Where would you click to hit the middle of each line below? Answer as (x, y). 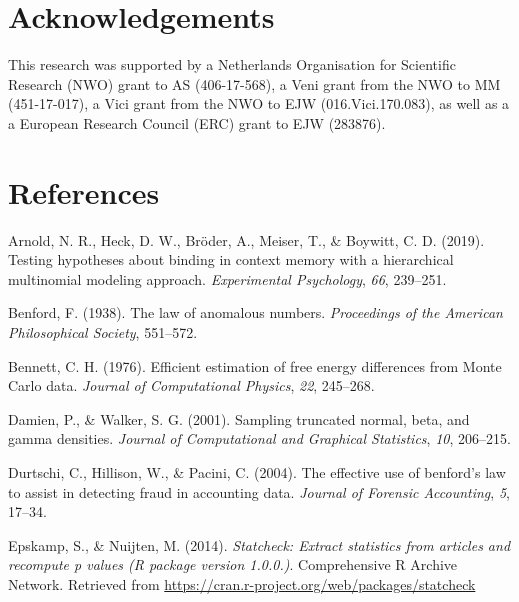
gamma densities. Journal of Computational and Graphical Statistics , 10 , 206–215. (259, 438)
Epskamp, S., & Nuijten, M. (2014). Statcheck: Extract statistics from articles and (259, 544)
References (84, 191)
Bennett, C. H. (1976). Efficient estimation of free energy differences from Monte (255, 365)
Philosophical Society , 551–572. (103, 332)
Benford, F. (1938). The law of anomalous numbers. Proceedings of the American (255, 312)
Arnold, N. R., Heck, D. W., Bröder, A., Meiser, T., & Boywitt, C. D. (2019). (246, 239)
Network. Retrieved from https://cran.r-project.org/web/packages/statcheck (242, 583)
